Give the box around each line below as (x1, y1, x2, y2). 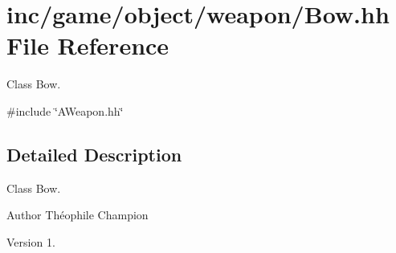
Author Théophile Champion (6, 206, 149, 223)
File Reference (6, 29, 169, 62)
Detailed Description (6, 141, 182, 166)
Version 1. (6, 233, 55, 250)
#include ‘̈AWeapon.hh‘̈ (6, 102, 124, 119)
